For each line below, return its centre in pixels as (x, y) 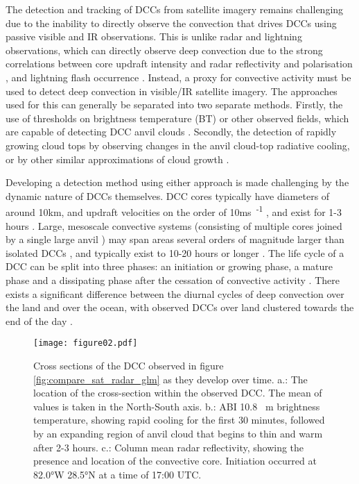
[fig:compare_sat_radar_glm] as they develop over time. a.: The (170, 379)
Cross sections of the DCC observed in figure (129, 365)
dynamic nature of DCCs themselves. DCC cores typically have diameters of (168, 195)
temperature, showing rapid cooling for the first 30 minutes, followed (179, 420)
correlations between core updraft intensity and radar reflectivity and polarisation (179, 64)
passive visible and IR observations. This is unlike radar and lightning (154, 36)
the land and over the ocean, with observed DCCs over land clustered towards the (180, 307)
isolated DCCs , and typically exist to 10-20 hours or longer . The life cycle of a (175, 252)
